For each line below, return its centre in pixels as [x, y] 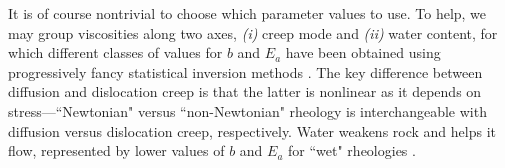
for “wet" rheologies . [352, 150]
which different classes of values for [115, 52]
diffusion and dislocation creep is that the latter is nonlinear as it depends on [245, 91]
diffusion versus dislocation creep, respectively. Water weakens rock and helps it [252, 130]
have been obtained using [363, 52]
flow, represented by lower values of [116, 150]
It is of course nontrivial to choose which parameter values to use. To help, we [247, 13]
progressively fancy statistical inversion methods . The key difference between [245, 71]
